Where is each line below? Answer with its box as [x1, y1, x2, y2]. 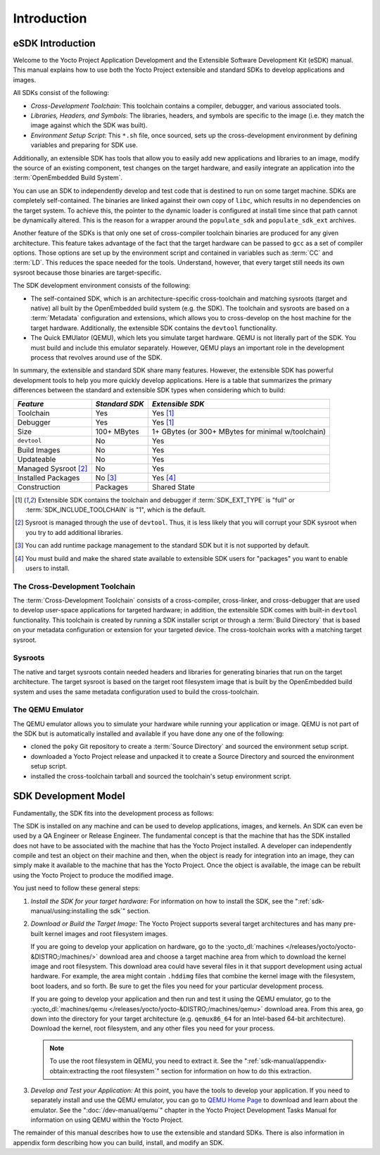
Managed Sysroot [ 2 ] [17, 463, 88, 473]
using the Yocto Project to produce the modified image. [13, 871, 174, 879]
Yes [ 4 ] [151, 472, 176, 482]
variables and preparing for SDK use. [30, 141, 139, 149]
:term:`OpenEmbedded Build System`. [13, 173, 123, 182]
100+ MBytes [95, 427, 140, 436]
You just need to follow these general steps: [13, 884, 141, 892]
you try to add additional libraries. [25, 528, 123, 536]
